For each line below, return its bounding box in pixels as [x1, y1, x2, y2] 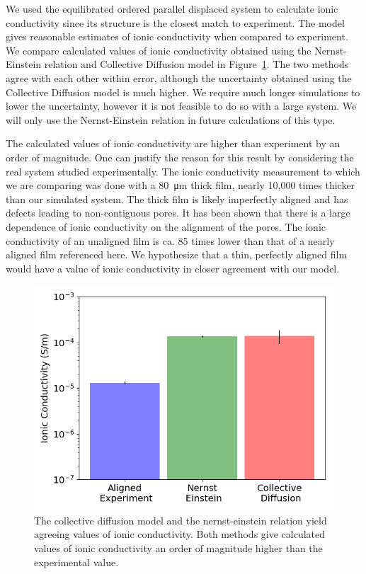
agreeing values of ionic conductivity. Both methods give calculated [34, 527, 326, 541]
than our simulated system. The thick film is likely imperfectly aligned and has [6, 191, 348, 206]
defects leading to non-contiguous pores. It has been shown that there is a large [6, 205, 350, 220]
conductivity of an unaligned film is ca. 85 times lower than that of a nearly [6, 233, 335, 248]
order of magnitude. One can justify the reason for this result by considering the [6, 149, 354, 164]
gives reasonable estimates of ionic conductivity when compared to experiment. [6, 29, 348, 44]
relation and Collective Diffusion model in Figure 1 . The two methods [44, 57, 349, 71]
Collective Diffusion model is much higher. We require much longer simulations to [6, 84, 360, 99]
